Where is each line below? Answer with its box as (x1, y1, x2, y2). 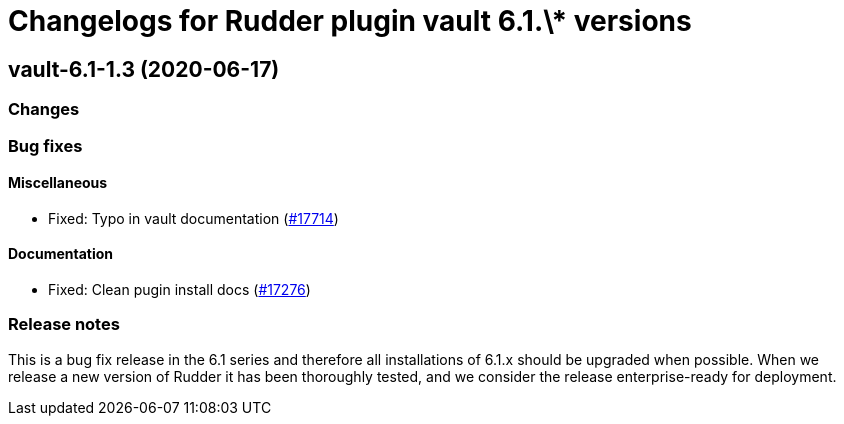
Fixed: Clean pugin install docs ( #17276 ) (48, 280, 311, 298)
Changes (8, 99, 80, 120)
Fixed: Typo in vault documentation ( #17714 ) (48, 209, 339, 227)
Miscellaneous (8, 174, 108, 192)
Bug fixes (8, 135, 83, 156)
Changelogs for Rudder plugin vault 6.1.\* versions (8, 4, 692, 38)
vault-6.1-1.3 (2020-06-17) (8, 56, 280, 82)
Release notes (8, 314, 120, 335)
